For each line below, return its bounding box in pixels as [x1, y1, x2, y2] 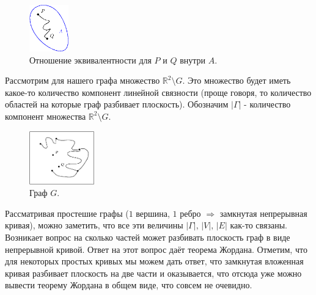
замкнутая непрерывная [219, 206, 307, 219]
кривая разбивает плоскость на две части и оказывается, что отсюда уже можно [5, 266, 302, 279]
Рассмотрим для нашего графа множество [5, 74, 160, 87]
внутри [180, 53, 206, 66]
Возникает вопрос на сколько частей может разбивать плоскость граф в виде [5, 231, 290, 244]
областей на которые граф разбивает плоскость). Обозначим [5, 98, 229, 111]
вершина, [136, 206, 170, 219]
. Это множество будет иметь [182, 74, 291, 87]
